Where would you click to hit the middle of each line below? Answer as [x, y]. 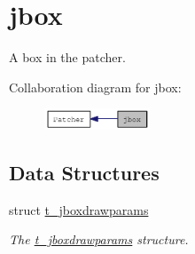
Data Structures [84, 172]
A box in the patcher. [67, 57]
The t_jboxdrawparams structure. [99, 239]
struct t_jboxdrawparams [79, 209]
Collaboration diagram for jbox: [95, 87]
